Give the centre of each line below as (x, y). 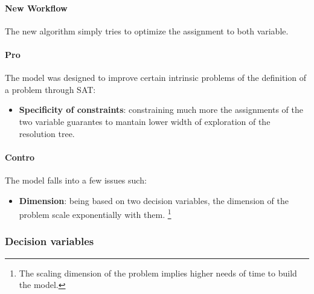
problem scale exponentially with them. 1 (95, 213)
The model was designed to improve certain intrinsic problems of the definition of (156, 78)
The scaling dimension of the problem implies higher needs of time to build (158, 273)
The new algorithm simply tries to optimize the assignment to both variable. (147, 30)
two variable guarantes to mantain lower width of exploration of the (145, 121)
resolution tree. (47, 133)
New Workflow (36, 8)
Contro (20, 157)
